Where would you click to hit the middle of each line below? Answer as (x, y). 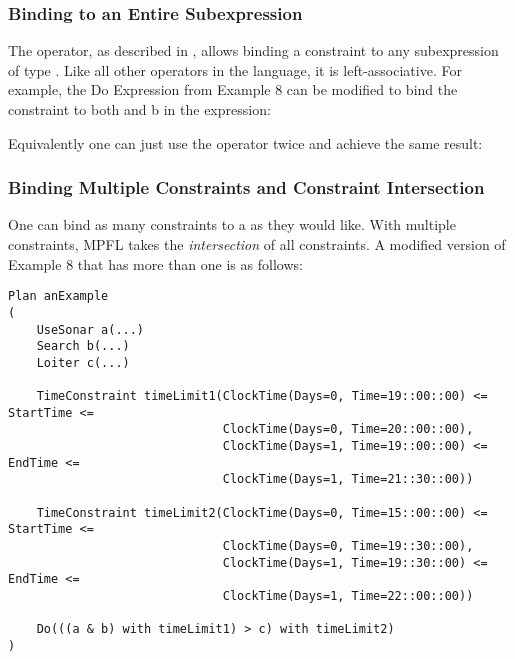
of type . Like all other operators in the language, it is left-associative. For (235, 69)
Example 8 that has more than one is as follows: (155, 263)
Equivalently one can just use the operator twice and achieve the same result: (245, 142)
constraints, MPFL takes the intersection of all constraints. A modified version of (257, 244)
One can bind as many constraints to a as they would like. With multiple (232, 224)
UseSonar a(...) (90, 329)
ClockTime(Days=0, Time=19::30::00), (348, 546)
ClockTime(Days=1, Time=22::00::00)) (348, 596)
